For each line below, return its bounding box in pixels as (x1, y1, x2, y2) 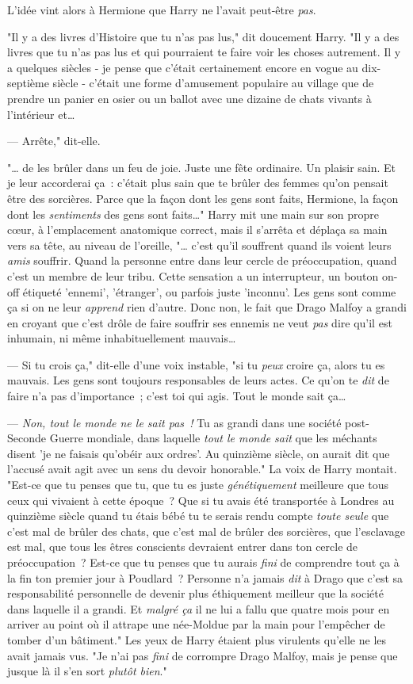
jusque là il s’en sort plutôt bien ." (7, 663, 167, 679)
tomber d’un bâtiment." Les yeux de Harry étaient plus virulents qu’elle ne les (7, 631, 387, 648)
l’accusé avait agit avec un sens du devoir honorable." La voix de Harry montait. (7, 460, 397, 477)
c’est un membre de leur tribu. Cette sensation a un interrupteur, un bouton (7, 267, 379, 284)
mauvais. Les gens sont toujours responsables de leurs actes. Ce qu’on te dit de (7, 372, 389, 388)
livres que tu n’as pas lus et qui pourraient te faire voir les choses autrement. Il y (7, 44, 401, 60)
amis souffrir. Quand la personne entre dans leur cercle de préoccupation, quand (7, 252, 397, 269)
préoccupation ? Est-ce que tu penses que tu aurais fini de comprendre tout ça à (7, 554, 400, 570)
